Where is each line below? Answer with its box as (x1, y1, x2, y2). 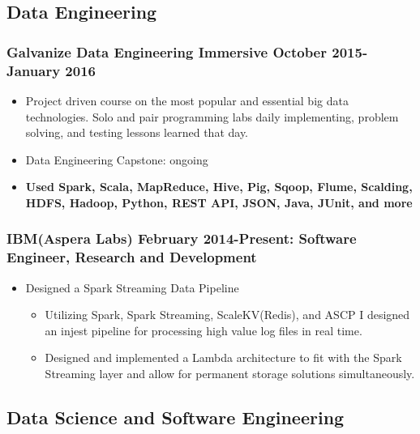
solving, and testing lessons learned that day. (25, 124, 249, 141)
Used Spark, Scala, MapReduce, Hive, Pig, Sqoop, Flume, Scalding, (25, 178, 413, 195)
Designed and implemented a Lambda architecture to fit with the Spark (45, 349, 402, 366)
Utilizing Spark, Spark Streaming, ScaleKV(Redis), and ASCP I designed (45, 306, 410, 323)
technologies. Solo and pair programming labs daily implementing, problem (25, 108, 399, 125)
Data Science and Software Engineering (6, 404, 345, 429)
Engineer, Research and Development (6, 247, 257, 267)
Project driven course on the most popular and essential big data (25, 91, 349, 108)
